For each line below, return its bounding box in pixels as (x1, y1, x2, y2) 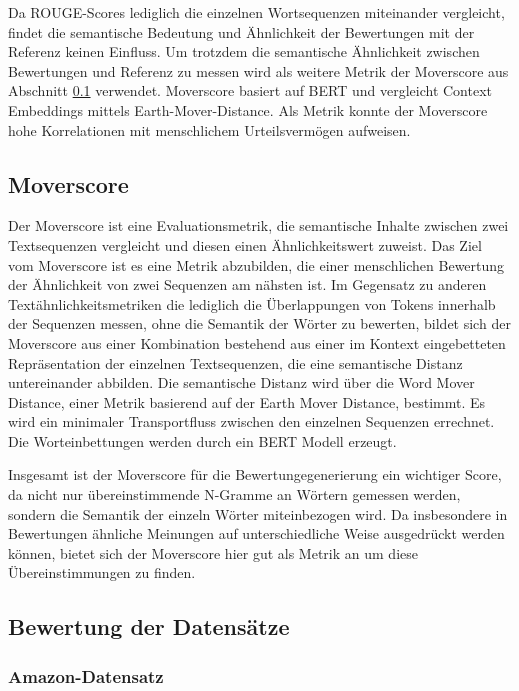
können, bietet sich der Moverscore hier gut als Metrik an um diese (8, 542, 418, 563)
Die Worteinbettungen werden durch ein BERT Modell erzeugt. (8, 430, 397, 451)
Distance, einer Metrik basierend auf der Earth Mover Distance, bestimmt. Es (8, 391, 486, 412)
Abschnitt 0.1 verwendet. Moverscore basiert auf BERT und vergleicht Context (8, 80, 493, 101)
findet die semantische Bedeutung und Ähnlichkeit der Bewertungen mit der (8, 21, 475, 42)
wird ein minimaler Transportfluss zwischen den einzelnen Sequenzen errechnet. (8, 411, 495, 432)
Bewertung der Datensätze (8, 611, 290, 642)
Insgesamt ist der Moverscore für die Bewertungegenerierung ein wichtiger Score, (8, 464, 502, 485)
